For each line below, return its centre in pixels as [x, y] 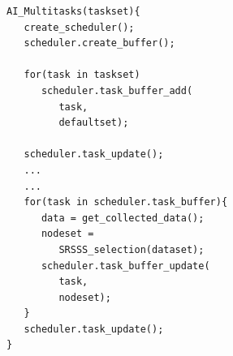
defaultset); [94, 123]
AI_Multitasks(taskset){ [73, 11]
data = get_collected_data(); [123, 218]
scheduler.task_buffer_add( [117, 90]
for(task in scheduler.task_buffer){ [126, 202]
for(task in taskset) [82, 75]
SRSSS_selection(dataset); [132, 249]
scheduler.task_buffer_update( [125, 266]
